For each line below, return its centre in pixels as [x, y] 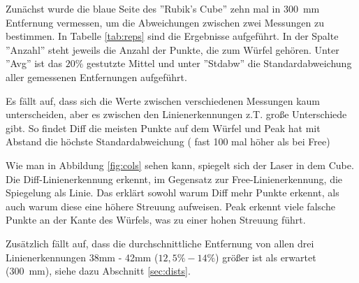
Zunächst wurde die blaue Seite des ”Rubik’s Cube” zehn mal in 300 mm [163, 8]
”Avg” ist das [34, 63]
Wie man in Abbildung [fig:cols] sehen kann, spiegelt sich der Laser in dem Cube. [180, 165]
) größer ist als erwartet [266, 257]
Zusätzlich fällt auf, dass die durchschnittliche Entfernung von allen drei [160, 243]
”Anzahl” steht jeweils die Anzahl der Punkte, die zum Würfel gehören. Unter [173, 49]
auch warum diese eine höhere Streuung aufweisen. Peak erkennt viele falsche [170, 206]
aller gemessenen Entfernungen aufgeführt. [96, 77]
